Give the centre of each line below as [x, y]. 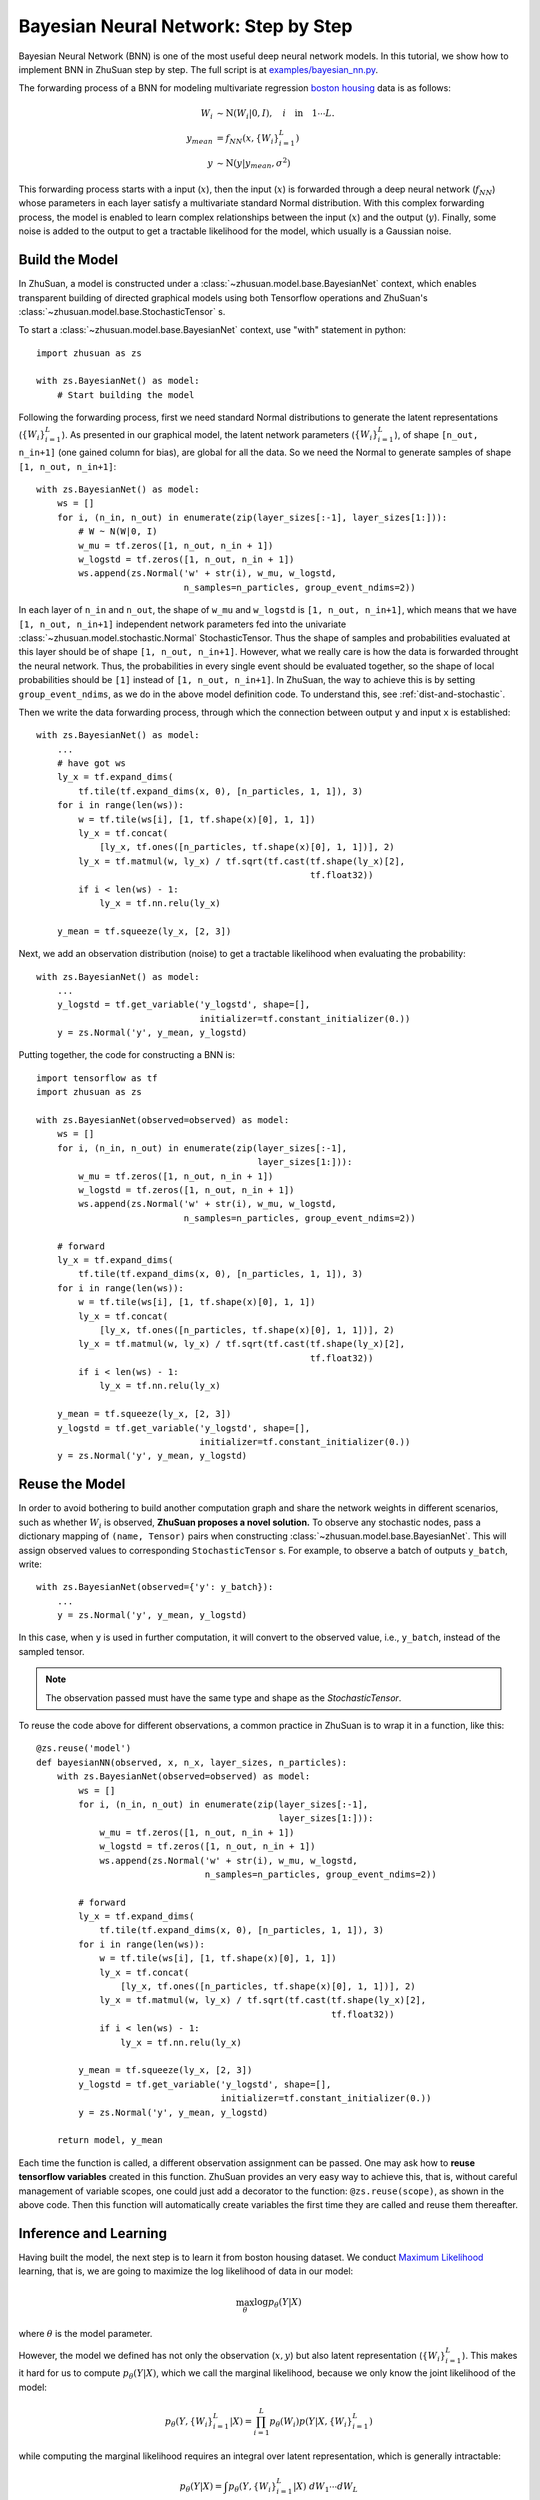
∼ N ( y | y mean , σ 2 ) [253, 163]
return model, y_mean [110, 2140]
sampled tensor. [51, 1651]
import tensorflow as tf [97, 1078]
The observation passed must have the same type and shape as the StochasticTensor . [223, 1697]
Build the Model [68, 260]
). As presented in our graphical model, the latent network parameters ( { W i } [220, 435]
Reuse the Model [72, 1484]
